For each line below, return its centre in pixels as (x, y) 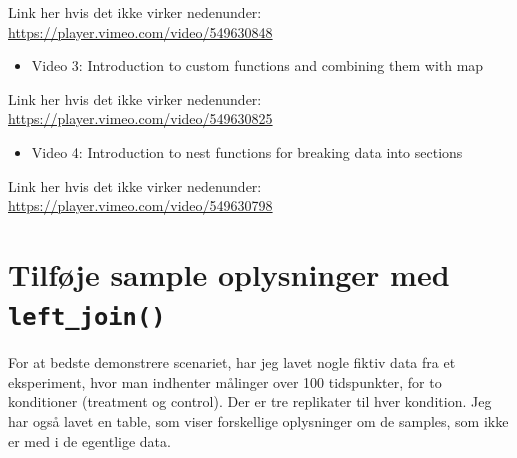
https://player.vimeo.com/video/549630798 (140, 205)
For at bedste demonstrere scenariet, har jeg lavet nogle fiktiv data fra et (232, 362)
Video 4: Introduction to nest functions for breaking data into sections (247, 151)
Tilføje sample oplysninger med (229, 273)
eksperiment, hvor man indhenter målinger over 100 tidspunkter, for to (225, 381)
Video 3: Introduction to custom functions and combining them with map (257, 65)
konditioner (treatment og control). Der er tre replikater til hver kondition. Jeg (250, 401)
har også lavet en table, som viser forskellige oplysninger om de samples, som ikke (258, 420)
